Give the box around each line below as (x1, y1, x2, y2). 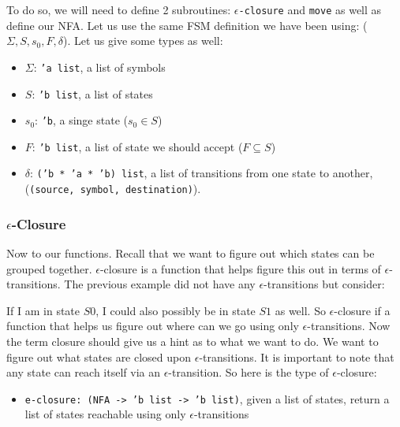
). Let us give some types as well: (62, 32, 223, 49)
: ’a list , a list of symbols (33, 58, 166, 75)
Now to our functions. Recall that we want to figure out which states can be (6, 245, 375, 261)
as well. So (275, 302, 326, 318)
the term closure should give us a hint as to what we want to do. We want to (6, 332, 379, 349)
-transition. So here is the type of (168, 364, 329, 381)
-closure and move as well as (238, 2, 382, 17)
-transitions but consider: (264, 276, 385, 292)
